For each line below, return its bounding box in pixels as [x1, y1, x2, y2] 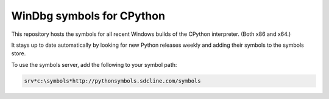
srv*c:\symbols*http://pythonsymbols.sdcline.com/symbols [24, 77, 201, 84]
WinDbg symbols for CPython [11, 9, 166, 22]
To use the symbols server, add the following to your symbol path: [11, 61, 177, 68]
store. [11, 50, 26, 57]
